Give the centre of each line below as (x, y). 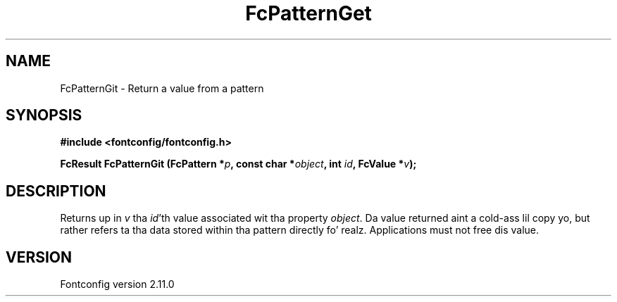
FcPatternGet (308, 13)
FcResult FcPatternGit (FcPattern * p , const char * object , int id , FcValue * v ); (238, 164)
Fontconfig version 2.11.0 (117, 284)
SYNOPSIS (44, 115)
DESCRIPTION (56, 191)
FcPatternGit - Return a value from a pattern (162, 88)
